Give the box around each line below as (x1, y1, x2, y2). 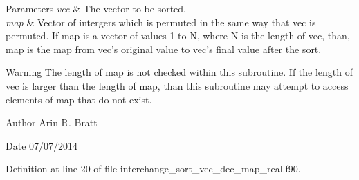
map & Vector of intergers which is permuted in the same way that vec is (6, 14, 316, 29)
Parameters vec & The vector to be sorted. (6, 1, 186, 15)
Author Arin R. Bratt (6, 115, 98, 130)
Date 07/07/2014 (6, 138, 78, 152)
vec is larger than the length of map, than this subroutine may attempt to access (6, 78, 349, 92)
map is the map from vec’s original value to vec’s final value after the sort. (6, 41, 322, 56)
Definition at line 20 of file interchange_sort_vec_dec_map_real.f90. (6, 161, 301, 176)
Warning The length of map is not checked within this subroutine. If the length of (6, 65, 353, 79)
